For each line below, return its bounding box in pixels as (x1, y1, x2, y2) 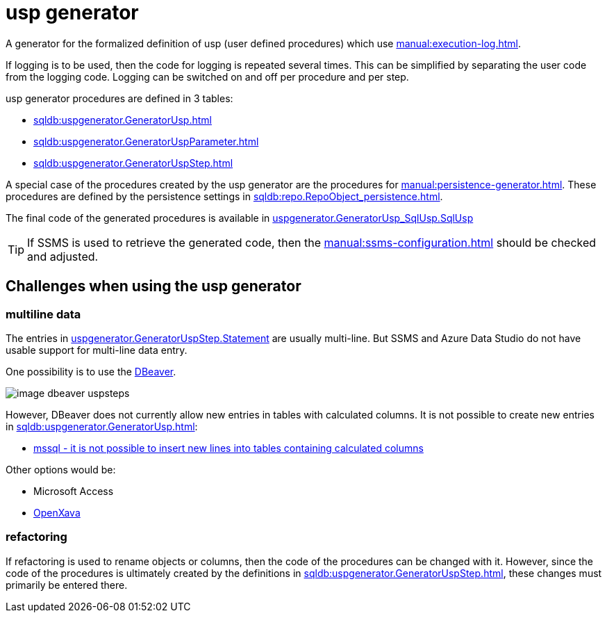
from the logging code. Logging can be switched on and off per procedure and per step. (6, 70, 409, 83)
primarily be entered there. (6, 578, 128, 591)
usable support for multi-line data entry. (6, 343, 188, 356)
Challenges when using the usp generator (6, 277, 301, 295)
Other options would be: (6, 463, 116, 475)
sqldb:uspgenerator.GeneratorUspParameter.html (33, 135, 259, 147)
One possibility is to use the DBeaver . (6, 365, 176, 377)
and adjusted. (27, 249, 99, 263)
